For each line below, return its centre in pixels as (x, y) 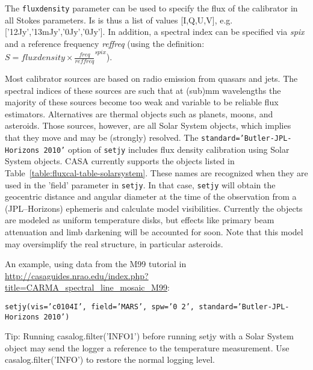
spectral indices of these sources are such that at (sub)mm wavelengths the (143, 90)
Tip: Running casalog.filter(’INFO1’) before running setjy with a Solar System (149, 336)
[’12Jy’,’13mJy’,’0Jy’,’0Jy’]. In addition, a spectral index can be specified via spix (155, 32)
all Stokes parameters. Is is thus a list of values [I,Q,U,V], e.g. (119, 20)
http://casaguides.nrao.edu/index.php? (77, 275)
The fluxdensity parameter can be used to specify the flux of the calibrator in (151, 8)
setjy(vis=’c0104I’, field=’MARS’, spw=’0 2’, (100, 307)
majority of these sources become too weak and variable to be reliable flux (142, 102)
